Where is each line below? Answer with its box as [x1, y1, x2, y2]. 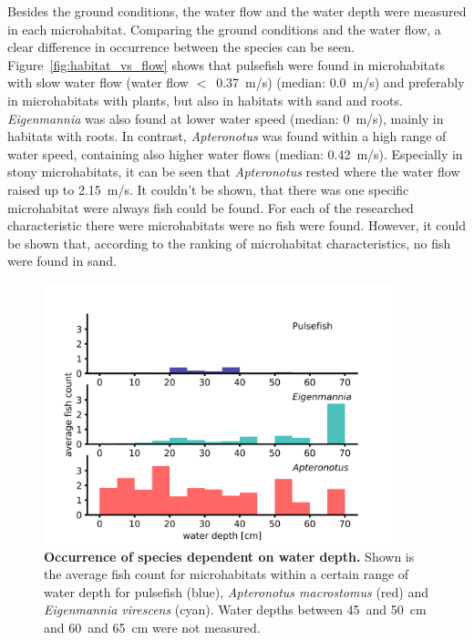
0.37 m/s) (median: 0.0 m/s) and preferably [216, 73, 465, 92]
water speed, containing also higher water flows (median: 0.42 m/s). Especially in [7, 144, 463, 163]
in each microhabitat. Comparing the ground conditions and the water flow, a [7, 19, 441, 38]
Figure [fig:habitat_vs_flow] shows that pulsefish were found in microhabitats [7, 55, 445, 74]
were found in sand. [7, 251, 117, 270]
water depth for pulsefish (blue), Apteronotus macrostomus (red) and [44, 582, 428, 601]
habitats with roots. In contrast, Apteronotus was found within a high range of [7, 127, 447, 146]
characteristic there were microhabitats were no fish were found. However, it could [7, 216, 466, 235]
